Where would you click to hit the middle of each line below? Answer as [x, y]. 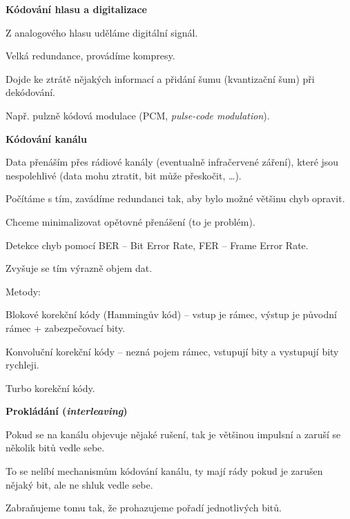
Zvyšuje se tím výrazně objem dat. [79, 268]
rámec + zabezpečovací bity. [66, 327]
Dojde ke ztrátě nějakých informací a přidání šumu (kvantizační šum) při [160, 78]
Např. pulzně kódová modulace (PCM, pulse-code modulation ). [138, 115]
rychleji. [22, 365]
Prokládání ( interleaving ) [67, 411]
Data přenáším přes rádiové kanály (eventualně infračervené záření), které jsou [172, 162]
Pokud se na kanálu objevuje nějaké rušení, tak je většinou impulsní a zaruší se [173, 434]
